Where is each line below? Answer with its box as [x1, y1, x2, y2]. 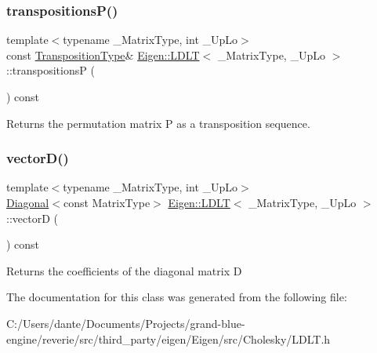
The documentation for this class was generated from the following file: [6, 289, 347, 305]
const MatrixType [63, 195, 150, 210]
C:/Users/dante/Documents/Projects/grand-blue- [6, 315, 245, 331]
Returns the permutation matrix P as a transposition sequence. [6, 115, 310, 131]
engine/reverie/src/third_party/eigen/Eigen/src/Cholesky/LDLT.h [6, 330, 331, 347]
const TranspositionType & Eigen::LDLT [6, 46, 200, 63]
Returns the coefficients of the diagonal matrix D [6, 262, 242, 278]
